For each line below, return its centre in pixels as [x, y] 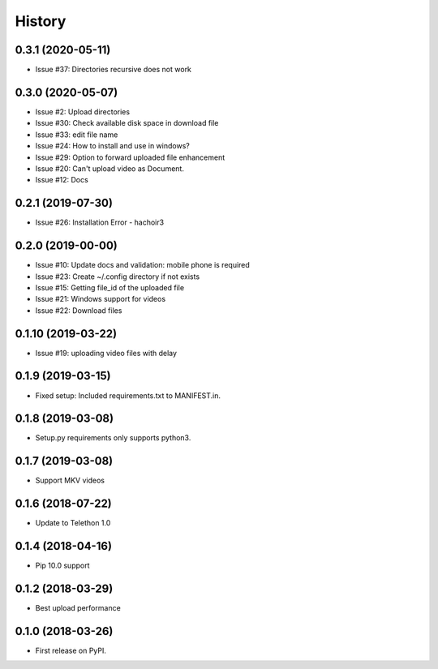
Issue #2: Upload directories [82, 111]
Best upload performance [78, 608]
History [41, 21]
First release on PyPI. [71, 650]
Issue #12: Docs [62, 180]
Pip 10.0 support [62, 566]
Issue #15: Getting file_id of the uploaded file [110, 287]
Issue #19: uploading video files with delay [106, 353]
